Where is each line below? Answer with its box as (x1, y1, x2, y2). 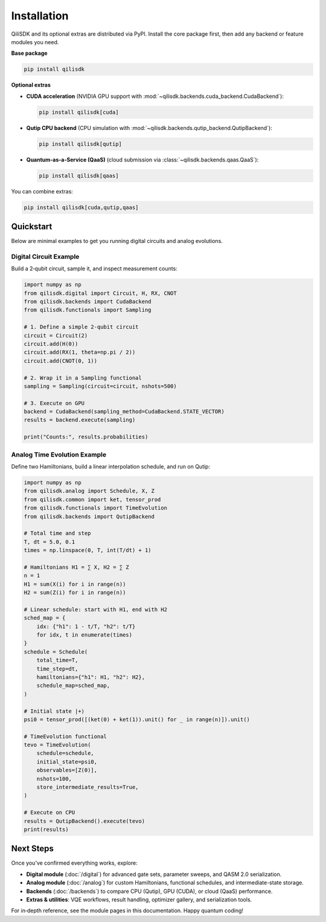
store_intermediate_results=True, (36, 784, 139, 791)
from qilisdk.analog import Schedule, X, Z (24, 487, 155, 495)
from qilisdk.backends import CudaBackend (24, 298, 152, 305)
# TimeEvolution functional (24, 733, 107, 740)
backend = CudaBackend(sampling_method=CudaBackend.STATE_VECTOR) (24, 408, 225, 415)
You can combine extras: (11, 187, 74, 195)
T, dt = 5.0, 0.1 (24, 538, 75, 545)
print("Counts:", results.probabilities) (24, 433, 149, 441)
